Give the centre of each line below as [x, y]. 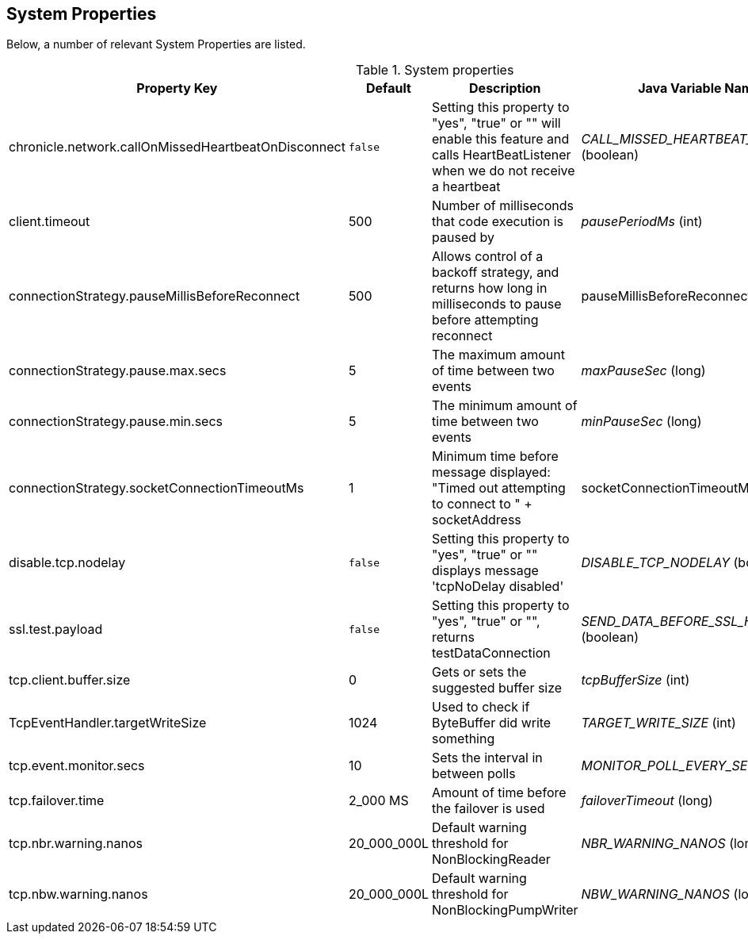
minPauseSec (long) [641, 422]
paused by [463, 238]
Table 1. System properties [435, 70]
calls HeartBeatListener [502, 155]
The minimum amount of [505, 406]
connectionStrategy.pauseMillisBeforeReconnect [155, 296]
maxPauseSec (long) [643, 371]
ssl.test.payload [56, 629]
